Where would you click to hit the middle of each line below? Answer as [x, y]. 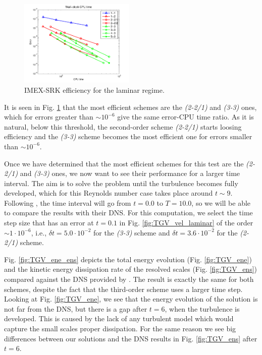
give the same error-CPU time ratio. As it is [186, 117]
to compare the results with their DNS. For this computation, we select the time [128, 213]
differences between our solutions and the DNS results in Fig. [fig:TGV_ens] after [131, 338]
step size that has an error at [49, 223]
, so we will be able [221, 202]
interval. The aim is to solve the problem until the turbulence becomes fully [121, 183]
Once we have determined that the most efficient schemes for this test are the [124, 163]
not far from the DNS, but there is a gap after [76, 308]
